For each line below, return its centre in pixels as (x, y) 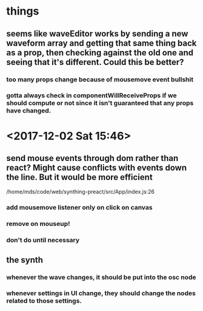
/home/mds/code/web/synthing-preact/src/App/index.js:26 (80, 192)
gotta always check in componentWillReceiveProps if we (92, 95)
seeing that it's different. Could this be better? (95, 62)
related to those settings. (44, 301)
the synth (25, 260)
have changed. (29, 111)
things (23, 11)
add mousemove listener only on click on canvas (79, 208)
